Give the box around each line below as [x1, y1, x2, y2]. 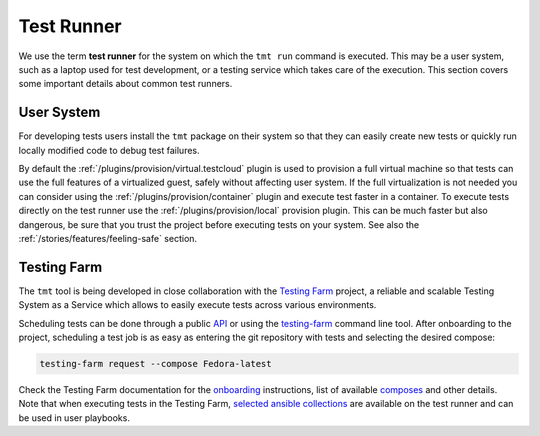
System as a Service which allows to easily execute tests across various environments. [18, 299, 377, 311]
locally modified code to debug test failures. [18, 144, 200, 156]
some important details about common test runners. [18, 78, 233, 90]
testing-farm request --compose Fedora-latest [39, 358, 272, 370]
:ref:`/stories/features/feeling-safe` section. [18, 232, 198, 244]
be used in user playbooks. [18, 411, 130, 424]
